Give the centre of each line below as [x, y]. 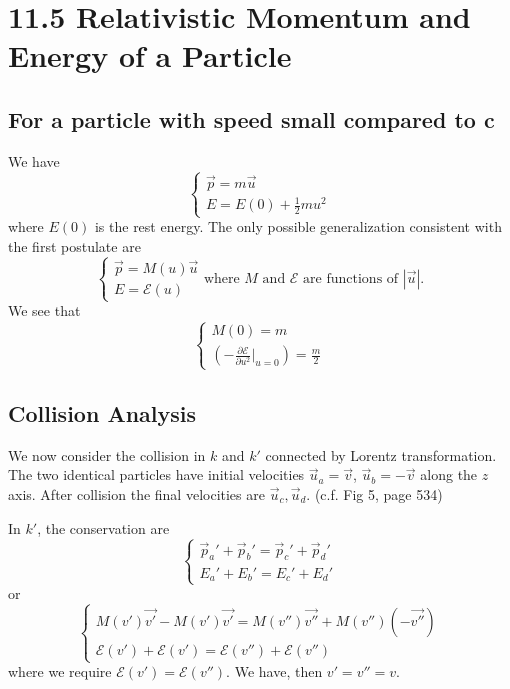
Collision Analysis [102, 413]
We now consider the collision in [107, 454]
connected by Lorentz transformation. [381, 454]
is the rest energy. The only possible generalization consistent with [298, 226]
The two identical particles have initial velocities [156, 474]
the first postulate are [74, 246]
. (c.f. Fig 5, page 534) [374, 494]
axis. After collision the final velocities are [136, 494]
